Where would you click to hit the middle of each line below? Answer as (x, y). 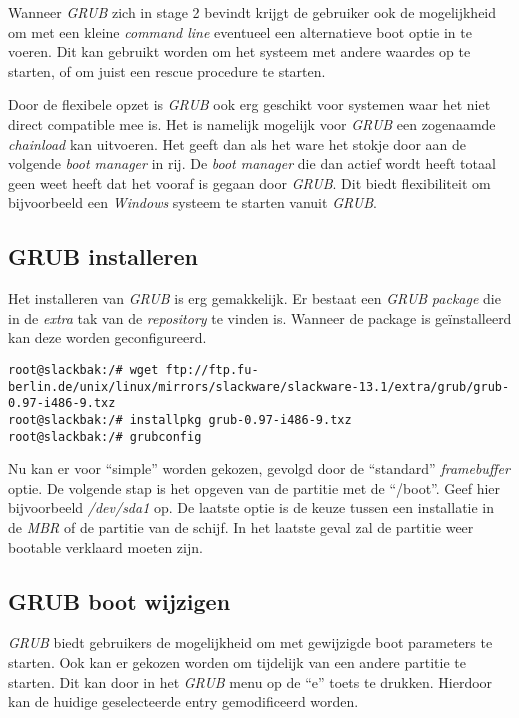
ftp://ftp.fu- (212, 369)
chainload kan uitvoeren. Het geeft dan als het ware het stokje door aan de (237, 143)
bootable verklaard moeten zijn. (105, 546)
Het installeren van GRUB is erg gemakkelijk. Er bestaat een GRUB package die (254, 298)
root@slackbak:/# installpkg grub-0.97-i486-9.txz (180, 419)
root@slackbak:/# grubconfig (105, 436)
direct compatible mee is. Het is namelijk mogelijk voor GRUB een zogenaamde (252, 123)
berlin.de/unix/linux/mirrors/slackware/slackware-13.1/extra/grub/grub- (259, 386)
